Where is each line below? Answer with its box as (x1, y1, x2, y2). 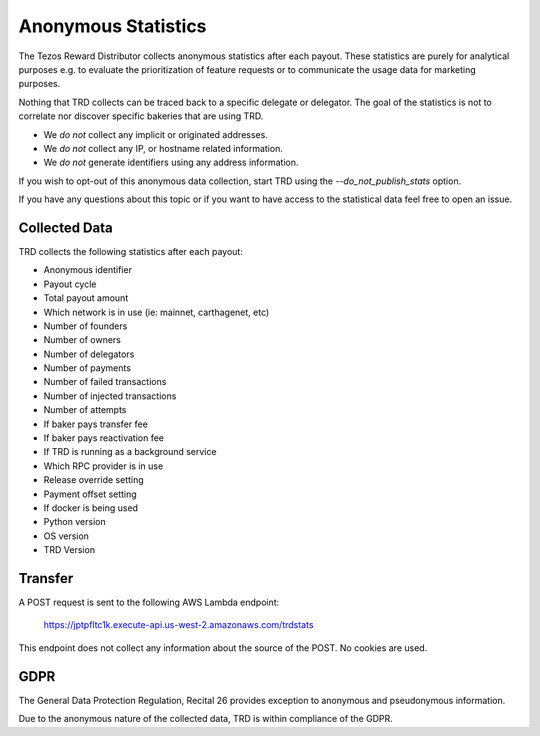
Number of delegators (43, 348, 135, 360)
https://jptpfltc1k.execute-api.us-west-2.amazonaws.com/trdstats (43, 619, 314, 631)
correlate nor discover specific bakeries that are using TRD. (18, 110, 264, 122)
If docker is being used (43, 502, 139, 514)
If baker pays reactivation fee (43, 432, 165, 444)
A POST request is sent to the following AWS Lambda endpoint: (18, 596, 280, 609)
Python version (43, 516, 106, 528)
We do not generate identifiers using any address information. (43, 156, 299, 169)
